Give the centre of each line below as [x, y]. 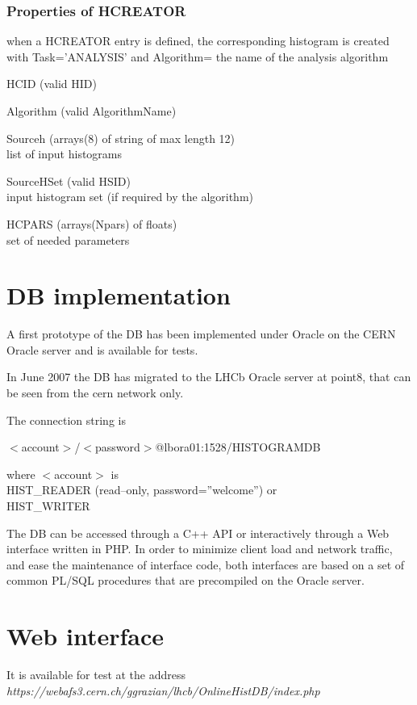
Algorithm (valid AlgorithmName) [92, 111]
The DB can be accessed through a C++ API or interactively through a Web [198, 533]
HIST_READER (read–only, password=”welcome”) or [142, 490]
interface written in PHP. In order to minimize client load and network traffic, [200, 549]
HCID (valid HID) [52, 84]
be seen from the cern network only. [95, 393]
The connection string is [66, 420]
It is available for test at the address [96, 675]
